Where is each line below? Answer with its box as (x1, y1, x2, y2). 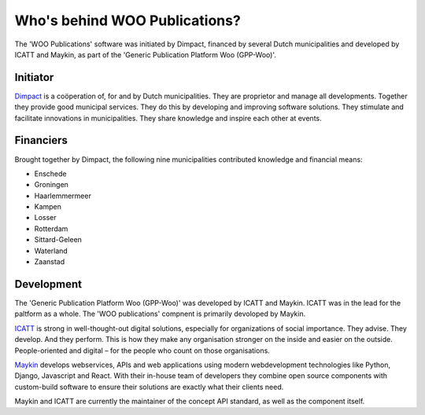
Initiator (14, 71, 54, 84)
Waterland (34, 246, 68, 255)
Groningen (34, 180, 68, 189)
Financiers (14, 134, 68, 147)
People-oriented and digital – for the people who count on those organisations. (14, 346, 271, 355)
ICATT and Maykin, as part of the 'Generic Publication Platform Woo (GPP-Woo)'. (14, 50, 277, 59)
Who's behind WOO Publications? (14, 12, 242, 29)
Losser (34, 213, 57, 222)
